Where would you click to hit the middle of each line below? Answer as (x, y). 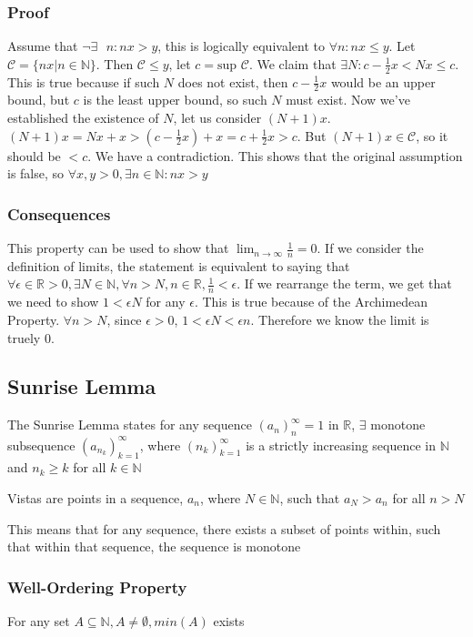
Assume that (43, 46)
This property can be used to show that (118, 248)
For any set (39, 620)
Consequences (59, 213)
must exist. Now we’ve (348, 100)
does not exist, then (233, 81)
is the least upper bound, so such (175, 100)
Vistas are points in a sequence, (96, 497)
